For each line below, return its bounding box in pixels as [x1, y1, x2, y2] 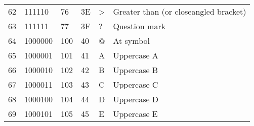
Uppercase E [113, 108, 158, 119]
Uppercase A [113, 49, 158, 61]
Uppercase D [113, 93, 159, 105]
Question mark [113, 20, 166, 32]
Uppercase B [113, 64, 158, 76]
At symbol [113, 35, 150, 46]
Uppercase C [113, 79, 158, 90]
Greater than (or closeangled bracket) [113, 6, 246, 17]
